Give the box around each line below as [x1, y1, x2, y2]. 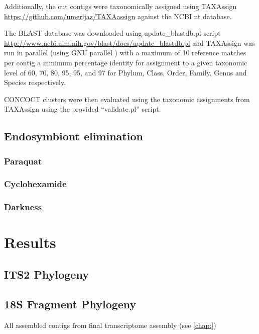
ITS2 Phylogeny [4, 267, 89, 282]
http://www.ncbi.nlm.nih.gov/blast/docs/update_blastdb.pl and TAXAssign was [4, 37, 255, 48]
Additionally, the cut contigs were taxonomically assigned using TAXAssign [4, 1, 237, 11]
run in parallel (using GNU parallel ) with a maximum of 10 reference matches [4, 47, 246, 58]
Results [4, 232, 56, 253]
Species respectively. [4, 77, 66, 88]
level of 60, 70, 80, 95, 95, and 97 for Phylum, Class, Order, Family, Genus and [4, 67, 247, 77]
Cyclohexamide [4, 178, 67, 190]
